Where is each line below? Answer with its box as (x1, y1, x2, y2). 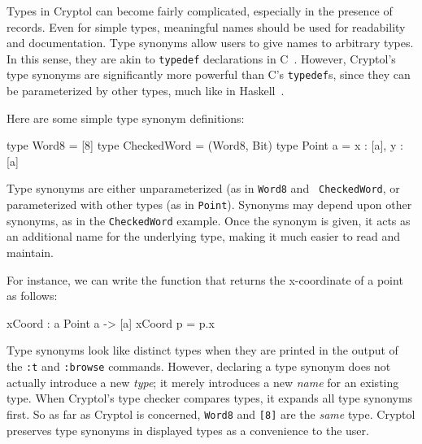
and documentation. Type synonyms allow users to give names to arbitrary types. (7, 34, 414, 51)
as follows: (7, 287, 58, 304)
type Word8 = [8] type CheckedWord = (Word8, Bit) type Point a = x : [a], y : (7, 137, 403, 154)
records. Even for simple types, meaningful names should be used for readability (7, 18, 406, 35)
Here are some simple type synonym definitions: (7, 109, 245, 126)
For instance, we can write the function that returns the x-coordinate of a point (7, 271, 403, 288)
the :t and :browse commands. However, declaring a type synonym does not (7, 358, 391, 374)
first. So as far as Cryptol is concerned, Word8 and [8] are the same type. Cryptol (7, 405, 415, 422)
